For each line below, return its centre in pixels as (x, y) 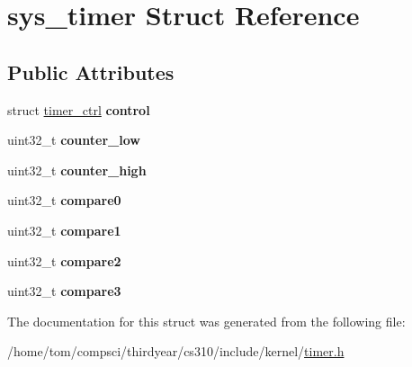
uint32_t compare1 (64, 230)
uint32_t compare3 (64, 291)
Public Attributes (91, 72)
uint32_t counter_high (77, 170)
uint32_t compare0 (64, 200)
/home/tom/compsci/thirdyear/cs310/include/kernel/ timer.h (176, 351)
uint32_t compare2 (64, 260)
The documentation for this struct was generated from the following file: (206, 321)
